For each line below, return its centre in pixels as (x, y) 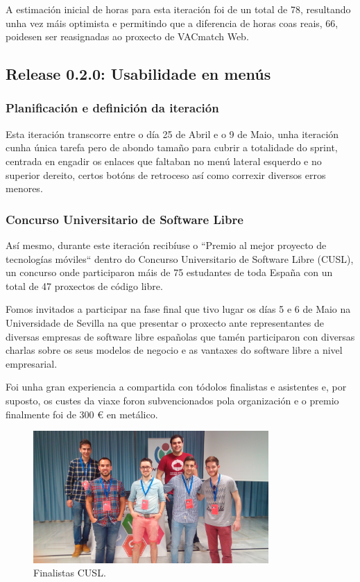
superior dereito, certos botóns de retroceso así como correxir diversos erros (166, 174)
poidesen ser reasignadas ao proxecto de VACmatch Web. (127, 36)
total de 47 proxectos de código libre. (84, 285)
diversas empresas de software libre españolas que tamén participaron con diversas (180, 336)
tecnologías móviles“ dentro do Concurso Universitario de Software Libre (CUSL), (180, 258)
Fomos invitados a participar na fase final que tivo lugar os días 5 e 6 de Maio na (178, 309)
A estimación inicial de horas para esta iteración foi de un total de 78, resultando (178, 9)
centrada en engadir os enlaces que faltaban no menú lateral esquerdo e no (164, 161)
